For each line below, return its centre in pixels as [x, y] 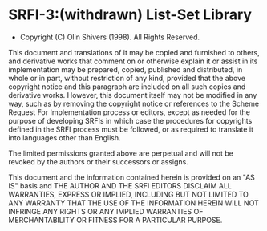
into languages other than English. [65, 137]
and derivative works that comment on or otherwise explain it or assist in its [133, 61]
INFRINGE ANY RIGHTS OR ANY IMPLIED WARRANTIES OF [106, 211]
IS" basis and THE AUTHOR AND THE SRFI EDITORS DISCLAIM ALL [120, 185]
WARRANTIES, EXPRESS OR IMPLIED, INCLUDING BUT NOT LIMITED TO [128, 194]
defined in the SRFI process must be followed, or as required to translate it [131, 129]
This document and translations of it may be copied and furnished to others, [134, 52]
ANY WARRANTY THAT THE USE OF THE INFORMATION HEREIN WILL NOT [133, 203]
